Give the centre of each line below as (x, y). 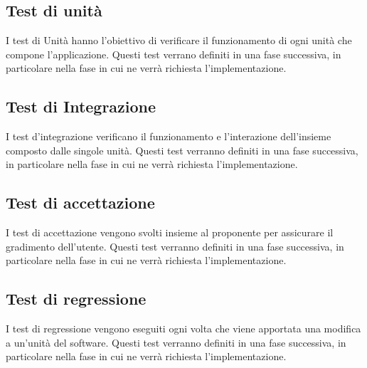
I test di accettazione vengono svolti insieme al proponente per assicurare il (170, 232)
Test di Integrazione (81, 106)
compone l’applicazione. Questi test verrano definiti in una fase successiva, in (174, 54)
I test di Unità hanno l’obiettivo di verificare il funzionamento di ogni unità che (179, 40)
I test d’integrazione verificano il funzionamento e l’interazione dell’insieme (169, 136)
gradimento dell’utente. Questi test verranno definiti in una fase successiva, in (175, 246)
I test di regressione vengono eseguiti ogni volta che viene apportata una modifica (183, 328)
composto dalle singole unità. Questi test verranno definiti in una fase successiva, (182, 150)
